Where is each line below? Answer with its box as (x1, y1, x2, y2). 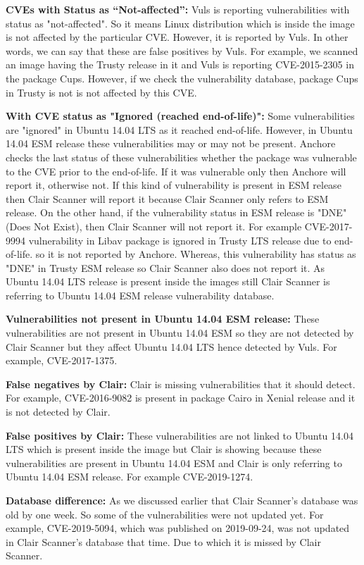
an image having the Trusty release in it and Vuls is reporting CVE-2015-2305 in (6, 57, 354, 72)
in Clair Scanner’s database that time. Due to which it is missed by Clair (6, 534, 321, 549)
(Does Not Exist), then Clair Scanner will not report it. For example (6, 218, 302, 233)
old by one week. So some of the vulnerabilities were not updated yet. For (6, 507, 324, 521)
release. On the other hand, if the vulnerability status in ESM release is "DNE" (6, 205, 347, 220)
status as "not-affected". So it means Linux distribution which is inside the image (6, 15, 355, 30)
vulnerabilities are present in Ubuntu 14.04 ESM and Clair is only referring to (6, 455, 342, 470)
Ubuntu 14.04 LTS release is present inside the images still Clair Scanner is (6, 274, 330, 289)
